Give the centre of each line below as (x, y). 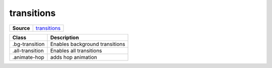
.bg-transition (28, 44)
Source (21, 28)
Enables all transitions (76, 50)
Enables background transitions (88, 44)
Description (64, 37)
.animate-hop (28, 57)
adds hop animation (74, 57)
